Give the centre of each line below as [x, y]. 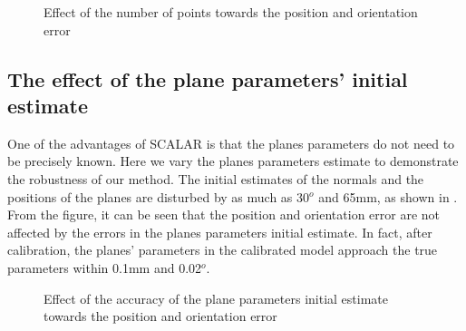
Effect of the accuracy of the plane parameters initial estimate [216, 298]
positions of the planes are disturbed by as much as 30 [159, 196]
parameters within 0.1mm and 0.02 [105, 267]
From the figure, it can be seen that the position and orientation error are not [224, 214]
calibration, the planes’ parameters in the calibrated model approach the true [223, 250]
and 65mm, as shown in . [388, 196]
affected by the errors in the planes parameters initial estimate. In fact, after [220, 232]
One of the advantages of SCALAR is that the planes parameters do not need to [231, 143]
